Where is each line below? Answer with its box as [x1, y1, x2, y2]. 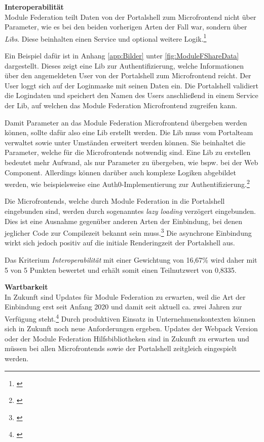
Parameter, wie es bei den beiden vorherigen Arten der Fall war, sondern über [5, 21, 247, 32]
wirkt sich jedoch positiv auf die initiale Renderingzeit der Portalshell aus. [5, 237, 235, 248]
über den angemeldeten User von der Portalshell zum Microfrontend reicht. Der [5, 70, 251, 81]
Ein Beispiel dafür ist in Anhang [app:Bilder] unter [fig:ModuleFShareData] [5, 50, 239, 61]
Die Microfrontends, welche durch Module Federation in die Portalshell [5, 196, 225, 206]
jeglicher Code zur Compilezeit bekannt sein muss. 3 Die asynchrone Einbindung [5, 226, 252, 238]
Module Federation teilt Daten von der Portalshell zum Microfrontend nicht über [5, 11, 256, 22]
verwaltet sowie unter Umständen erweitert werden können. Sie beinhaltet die [5, 137, 246, 147]
